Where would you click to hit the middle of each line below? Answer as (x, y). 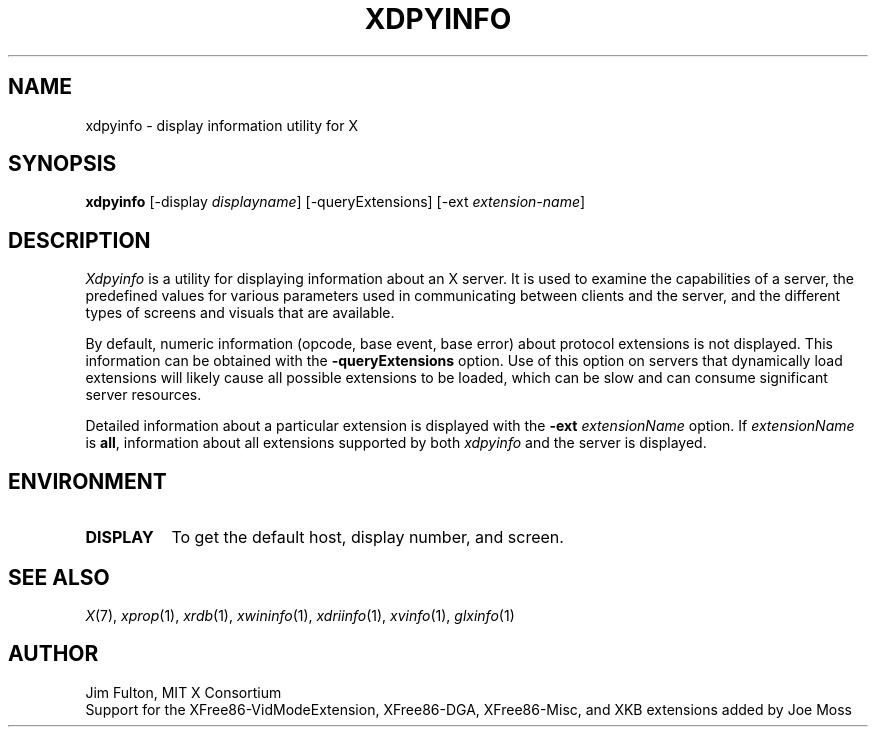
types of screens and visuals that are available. (240, 313)
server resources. (143, 395)
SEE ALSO (59, 577)
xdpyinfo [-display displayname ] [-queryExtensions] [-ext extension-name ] (335, 202)
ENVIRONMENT (87, 481)
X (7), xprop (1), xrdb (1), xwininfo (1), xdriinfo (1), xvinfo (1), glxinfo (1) (300, 615)
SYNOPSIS (62, 164)
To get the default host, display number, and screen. (367, 537)
